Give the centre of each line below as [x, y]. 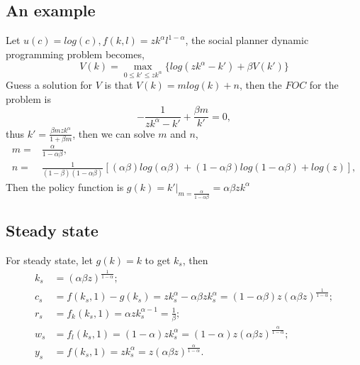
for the [324, 85]
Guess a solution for [49, 85]
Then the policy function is [65, 186]
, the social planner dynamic [247, 40]
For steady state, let [49, 260]
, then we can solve [114, 133]
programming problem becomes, [75, 54]
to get [158, 260]
